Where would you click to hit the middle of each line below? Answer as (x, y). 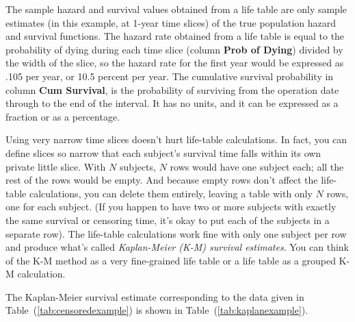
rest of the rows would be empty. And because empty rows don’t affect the (162, 180)
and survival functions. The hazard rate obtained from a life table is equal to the (175, 36)
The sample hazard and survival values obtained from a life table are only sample (176, 9)
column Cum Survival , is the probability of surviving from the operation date (172, 89)
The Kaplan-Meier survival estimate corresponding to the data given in (155, 296)
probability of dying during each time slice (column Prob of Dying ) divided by (174, 49)
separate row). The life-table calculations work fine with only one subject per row (176, 233)
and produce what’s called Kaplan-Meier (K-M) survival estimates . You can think (177, 247)
